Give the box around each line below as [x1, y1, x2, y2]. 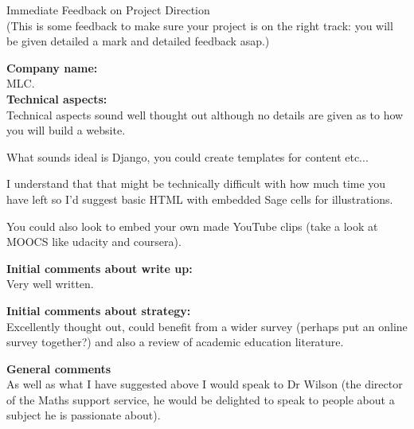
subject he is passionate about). [6, 407, 161, 423]
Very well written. [6, 275, 94, 292]
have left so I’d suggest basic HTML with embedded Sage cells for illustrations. [6, 190, 393, 207]
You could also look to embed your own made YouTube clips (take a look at [6, 217, 378, 234]
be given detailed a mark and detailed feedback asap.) [6, 33, 270, 49]
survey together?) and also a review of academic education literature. [6, 333, 344, 350]
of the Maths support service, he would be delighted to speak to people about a [6, 391, 395, 408]
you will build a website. [6, 122, 126, 138]
